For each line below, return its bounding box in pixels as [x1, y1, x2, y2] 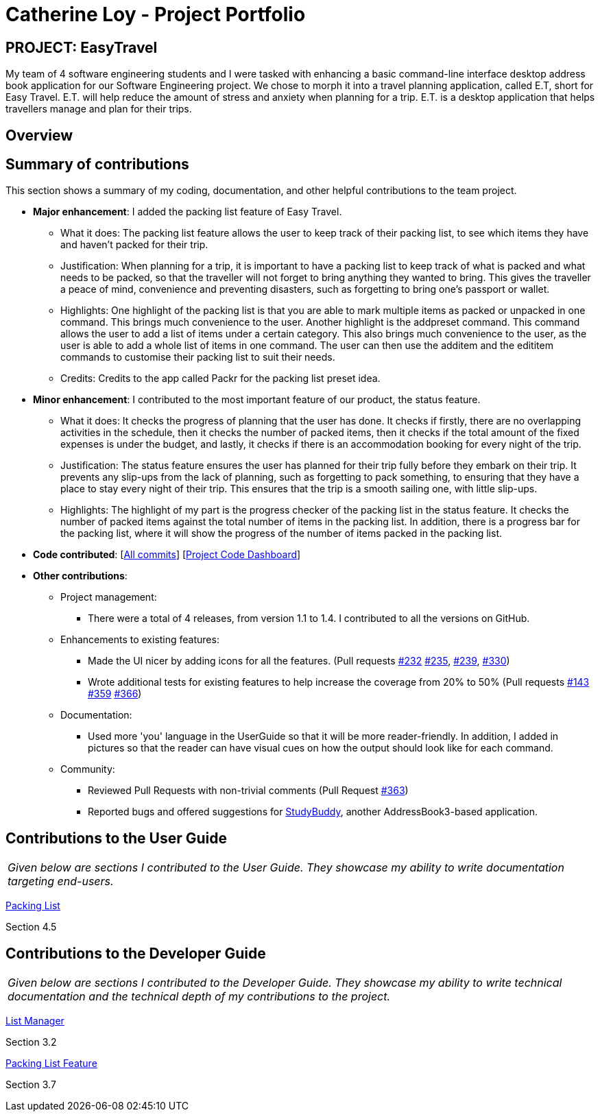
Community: [60, 763, 115, 776]
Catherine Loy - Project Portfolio [5, 3, 306, 26]
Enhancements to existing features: [60, 634, 219, 646]
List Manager [5, 1015, 64, 1027]
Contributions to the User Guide [5, 829, 227, 847]
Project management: [60, 591, 157, 603]
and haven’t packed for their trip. [60, 239, 208, 251]
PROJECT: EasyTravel [5, 38, 158, 56]
